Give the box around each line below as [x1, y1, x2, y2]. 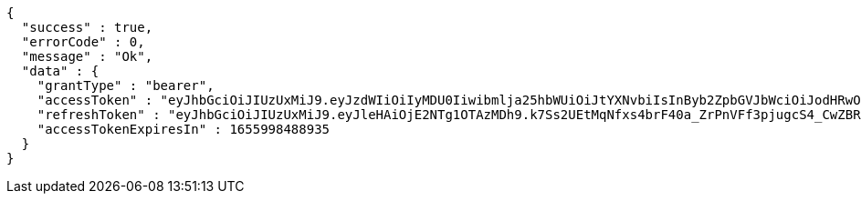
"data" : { [21, 64, 100, 78]
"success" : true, [21, 20, 153, 35]
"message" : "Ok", [21, 49, 153, 64]
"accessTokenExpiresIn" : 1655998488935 [37, 122, 331, 136]
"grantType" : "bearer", [37, 78, 215, 93]
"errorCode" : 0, [21, 35, 145, 49]
